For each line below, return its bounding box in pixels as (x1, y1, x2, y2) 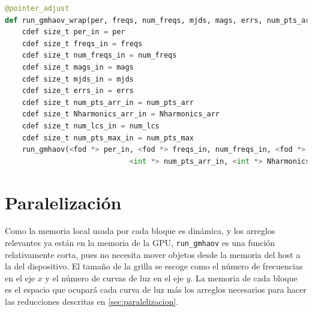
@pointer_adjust (5, 4, 70, 13)
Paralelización (5, 190, 122, 214)
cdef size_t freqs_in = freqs (22, 39, 143, 48)
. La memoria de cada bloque (190, 271, 298, 284)
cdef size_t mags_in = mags (22, 62, 134, 71)
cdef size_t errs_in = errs (22, 86, 134, 95)
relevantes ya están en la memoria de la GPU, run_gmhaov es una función (5, 236, 275, 249)
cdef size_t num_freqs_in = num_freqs (22, 51, 177, 60)
